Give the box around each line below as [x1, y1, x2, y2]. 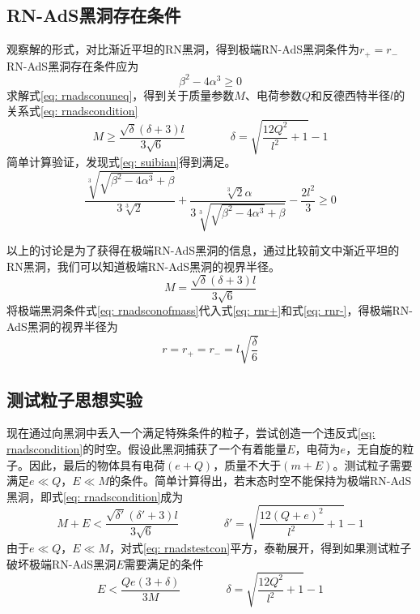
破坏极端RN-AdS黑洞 [6, 555, 117, 572]
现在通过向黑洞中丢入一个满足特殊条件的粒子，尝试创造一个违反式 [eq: [6, 424, 375, 441]
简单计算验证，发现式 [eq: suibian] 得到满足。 [6, 153, 236, 170]
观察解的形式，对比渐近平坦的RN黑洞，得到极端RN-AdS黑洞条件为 [6, 41, 359, 58]
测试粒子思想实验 [6, 386, 142, 411]
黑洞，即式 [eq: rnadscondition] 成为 [6, 487, 184, 505]
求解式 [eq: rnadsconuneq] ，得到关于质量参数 [6, 86, 235, 103]
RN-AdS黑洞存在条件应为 [6, 57, 139, 74]
